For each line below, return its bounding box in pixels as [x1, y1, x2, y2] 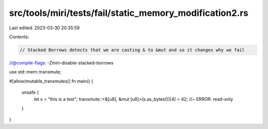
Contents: [9, 34, 29, 40]
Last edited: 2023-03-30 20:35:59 [9, 25, 80, 31]
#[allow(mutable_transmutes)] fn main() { [9, 78, 94, 84]
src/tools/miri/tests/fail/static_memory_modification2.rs [9, 7, 249, 18]
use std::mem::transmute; [9, 69, 62, 75]
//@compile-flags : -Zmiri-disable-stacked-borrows [9, 60, 114, 65]
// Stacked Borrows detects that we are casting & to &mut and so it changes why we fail [19, 47, 245, 53]
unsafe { [21, 89, 39, 95]
